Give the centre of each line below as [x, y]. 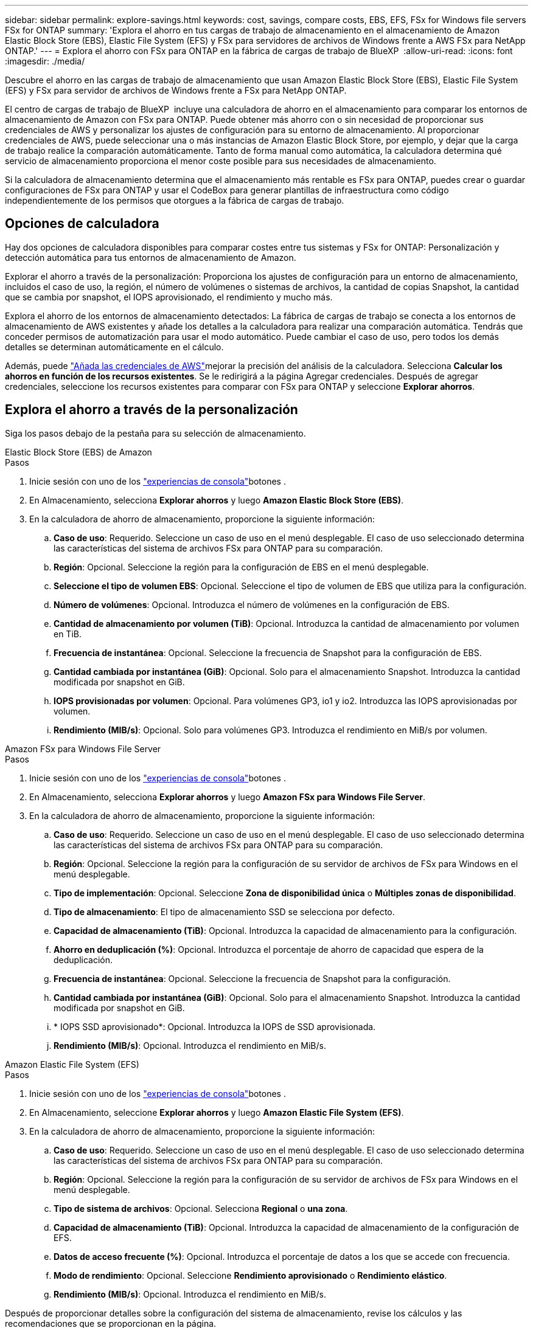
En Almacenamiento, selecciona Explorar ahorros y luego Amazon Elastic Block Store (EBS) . [217, 500]
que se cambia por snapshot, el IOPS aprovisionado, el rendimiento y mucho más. [169, 297]
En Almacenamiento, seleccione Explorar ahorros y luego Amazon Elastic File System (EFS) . [217, 1112]
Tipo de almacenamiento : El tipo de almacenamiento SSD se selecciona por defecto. [224, 911]
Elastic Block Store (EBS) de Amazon [78, 452]
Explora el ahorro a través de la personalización [152, 410]
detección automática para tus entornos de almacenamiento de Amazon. [151, 257]
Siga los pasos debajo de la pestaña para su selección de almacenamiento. [155, 433]
